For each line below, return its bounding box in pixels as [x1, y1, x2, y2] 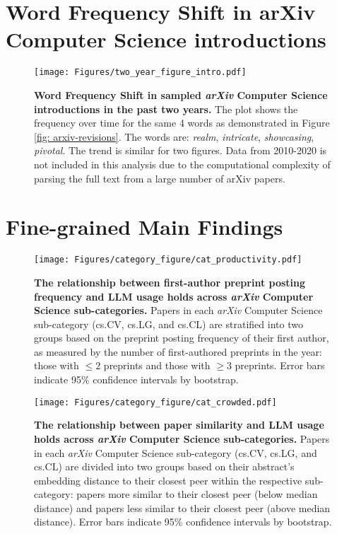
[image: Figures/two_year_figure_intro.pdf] [34, 67, 247, 78]
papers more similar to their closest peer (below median [76, 487, 318, 501]
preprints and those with [103, 358, 211, 373]
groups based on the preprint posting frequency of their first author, [34, 330, 329, 345]
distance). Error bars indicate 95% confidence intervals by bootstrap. [34, 514, 332, 529]
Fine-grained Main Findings [6, 212, 283, 241]
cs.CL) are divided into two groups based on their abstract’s [34, 459, 295, 474]
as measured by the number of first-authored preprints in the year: [34, 344, 322, 359]
